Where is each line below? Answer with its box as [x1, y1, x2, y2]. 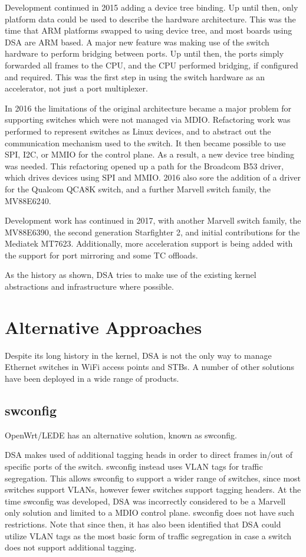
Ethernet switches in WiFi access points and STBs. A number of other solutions [5, 361, 294, 373]
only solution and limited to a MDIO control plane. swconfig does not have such [5, 506, 294, 519]
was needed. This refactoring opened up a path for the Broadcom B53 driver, [5, 159, 284, 172]
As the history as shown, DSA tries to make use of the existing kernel [5, 268, 256, 281]
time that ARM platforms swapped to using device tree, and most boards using [5, 24, 292, 37]
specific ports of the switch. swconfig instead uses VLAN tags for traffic [5, 460, 263, 472]
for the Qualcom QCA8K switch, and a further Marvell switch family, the [5, 182, 271, 195]
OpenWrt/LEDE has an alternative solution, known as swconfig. [5, 428, 237, 441]
